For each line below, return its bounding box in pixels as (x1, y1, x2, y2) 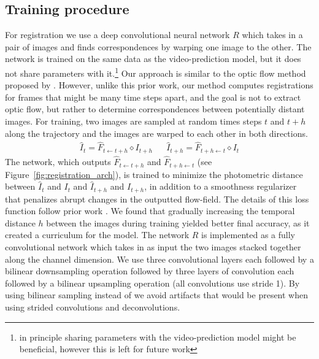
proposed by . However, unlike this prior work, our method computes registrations (5, 79, 313, 91)
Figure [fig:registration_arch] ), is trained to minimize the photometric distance (5, 168, 303, 180)
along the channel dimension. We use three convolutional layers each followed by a (5, 252, 314, 265)
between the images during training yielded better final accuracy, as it (46, 216, 310, 229)
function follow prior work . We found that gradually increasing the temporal (5, 204, 295, 217)
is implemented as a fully (201, 228, 295, 241)
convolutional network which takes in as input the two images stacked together (5, 241, 301, 253)
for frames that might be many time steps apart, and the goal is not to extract (5, 90, 301, 103)
